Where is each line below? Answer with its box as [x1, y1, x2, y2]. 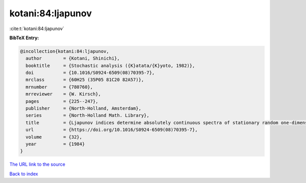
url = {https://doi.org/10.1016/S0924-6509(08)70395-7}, [25, 127, 198, 133]
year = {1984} [25, 141, 85, 147]
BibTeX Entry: [9, 35, 39, 41]
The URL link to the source [9, 161, 66, 168]
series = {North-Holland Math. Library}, [25, 113, 150, 118]
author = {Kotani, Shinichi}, [25, 56, 120, 61]
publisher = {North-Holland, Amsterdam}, [25, 106, 141, 112]
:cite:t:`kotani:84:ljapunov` [9, 25, 65, 32]
